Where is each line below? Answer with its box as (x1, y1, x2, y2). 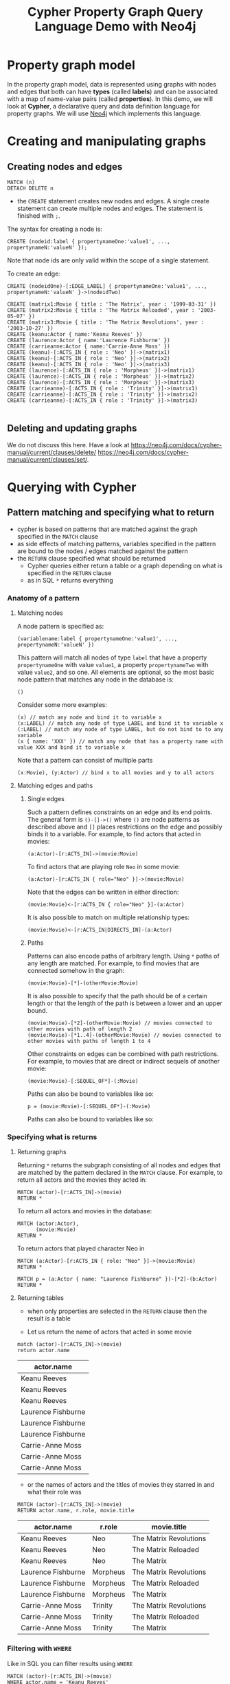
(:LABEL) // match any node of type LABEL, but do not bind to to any (16, 726, 224, 733)
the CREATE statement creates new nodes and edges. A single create (16, 197, 209, 205)
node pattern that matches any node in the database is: (16, 675, 174, 684)
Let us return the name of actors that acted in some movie (27, 1327, 192, 1336)
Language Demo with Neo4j (34, 19, 196, 34)
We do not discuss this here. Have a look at (7, 440, 130, 449)
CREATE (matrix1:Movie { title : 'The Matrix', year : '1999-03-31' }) (7, 300, 216, 308)
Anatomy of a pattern (7, 593, 80, 603)
